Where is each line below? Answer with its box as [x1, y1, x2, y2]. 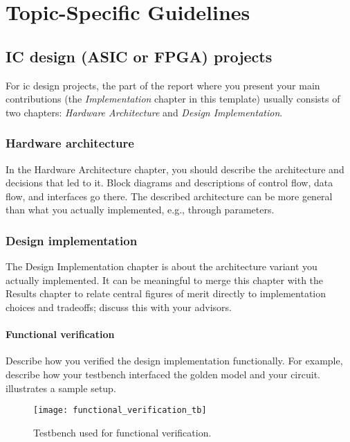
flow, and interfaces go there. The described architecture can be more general [6, 188, 333, 203]
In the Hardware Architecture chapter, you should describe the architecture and [6, 161, 344, 176]
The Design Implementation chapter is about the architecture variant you [6, 259, 317, 274]
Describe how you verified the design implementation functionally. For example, [6, 353, 343, 368]
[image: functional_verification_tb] [33, 405, 207, 416]
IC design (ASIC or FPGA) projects [6, 45, 273, 67]
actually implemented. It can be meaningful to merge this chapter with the [6, 272, 324, 287]
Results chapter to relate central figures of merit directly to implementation [6, 286, 326, 301]
